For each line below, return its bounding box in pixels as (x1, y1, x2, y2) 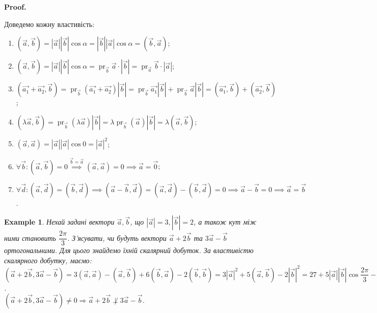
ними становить (4, 232, 56, 243)
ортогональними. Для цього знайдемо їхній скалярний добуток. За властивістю (4, 245, 254, 256)
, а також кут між (193, 216, 257, 227)
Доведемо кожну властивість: (4, 18, 95, 29)
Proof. (4, 2, 26, 12)
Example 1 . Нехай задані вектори (4, 216, 115, 227)
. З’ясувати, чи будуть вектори (67, 232, 167, 243)
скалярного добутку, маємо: (4, 255, 92, 265)
